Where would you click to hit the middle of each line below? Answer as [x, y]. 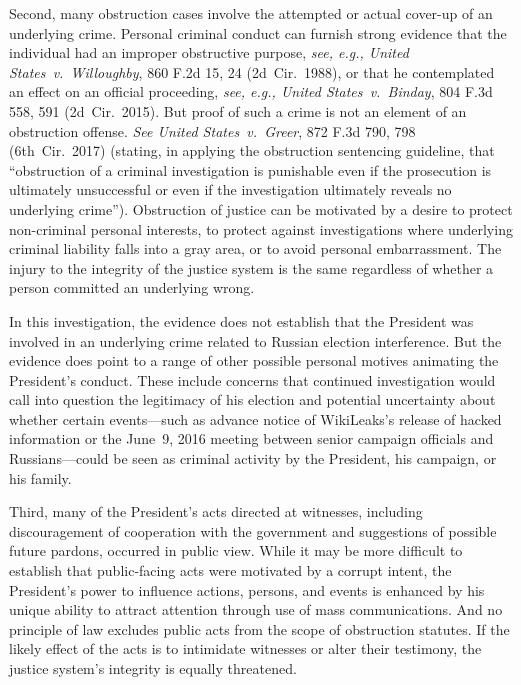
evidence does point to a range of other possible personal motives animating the [254, 360]
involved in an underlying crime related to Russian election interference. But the [255, 340]
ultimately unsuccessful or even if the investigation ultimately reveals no [230, 189]
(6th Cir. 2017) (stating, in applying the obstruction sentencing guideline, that [252, 150]
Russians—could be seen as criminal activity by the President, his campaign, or [253, 458]
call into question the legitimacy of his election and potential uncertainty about [252, 399]
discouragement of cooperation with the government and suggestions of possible [253, 530]
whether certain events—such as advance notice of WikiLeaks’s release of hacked [255, 418]
